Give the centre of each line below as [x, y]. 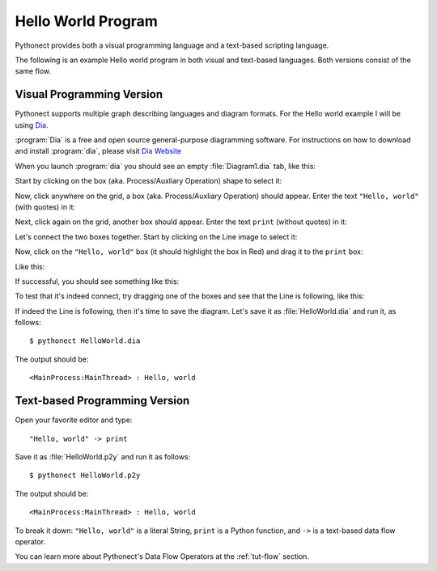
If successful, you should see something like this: [97, 281]
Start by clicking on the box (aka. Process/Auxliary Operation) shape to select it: [148, 181]
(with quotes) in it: [45, 207]
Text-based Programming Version [102, 401]
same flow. [33, 71]
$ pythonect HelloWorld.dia [85, 341]
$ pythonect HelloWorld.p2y [85, 476]
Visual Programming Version [89, 94]
